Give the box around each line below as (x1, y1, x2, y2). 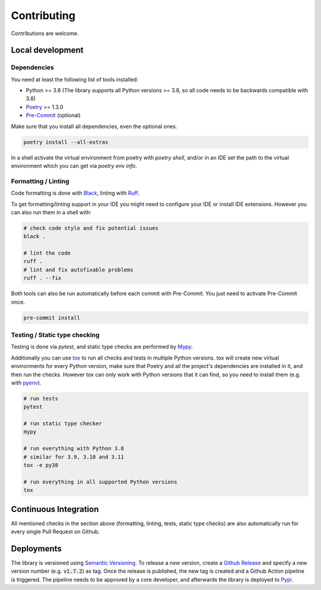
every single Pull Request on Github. (11, 528, 100, 535)
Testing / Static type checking (11, 330, 100, 339)
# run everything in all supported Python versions (23, 478, 178, 485)
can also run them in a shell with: (11, 208, 92, 216)
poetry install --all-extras (23, 139, 109, 145)
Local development (11, 45, 84, 55)
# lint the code (23, 250, 71, 257)
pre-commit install (23, 314, 80, 321)
